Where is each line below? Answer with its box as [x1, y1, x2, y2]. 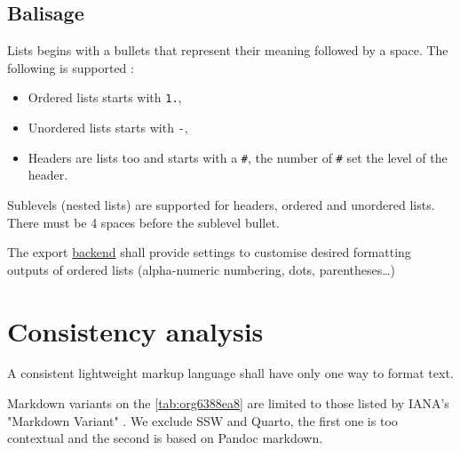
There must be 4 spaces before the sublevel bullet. [7, 213, 280, 231]
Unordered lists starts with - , [28, 118, 188, 137]
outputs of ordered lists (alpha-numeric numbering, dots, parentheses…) [7, 260, 396, 278]
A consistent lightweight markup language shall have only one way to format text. [7, 364, 454, 382]
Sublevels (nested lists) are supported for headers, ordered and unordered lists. [7, 195, 435, 213]
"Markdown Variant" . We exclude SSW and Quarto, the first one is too [7, 411, 398, 430]
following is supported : [7, 58, 134, 76]
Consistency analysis [7, 312, 264, 349]
